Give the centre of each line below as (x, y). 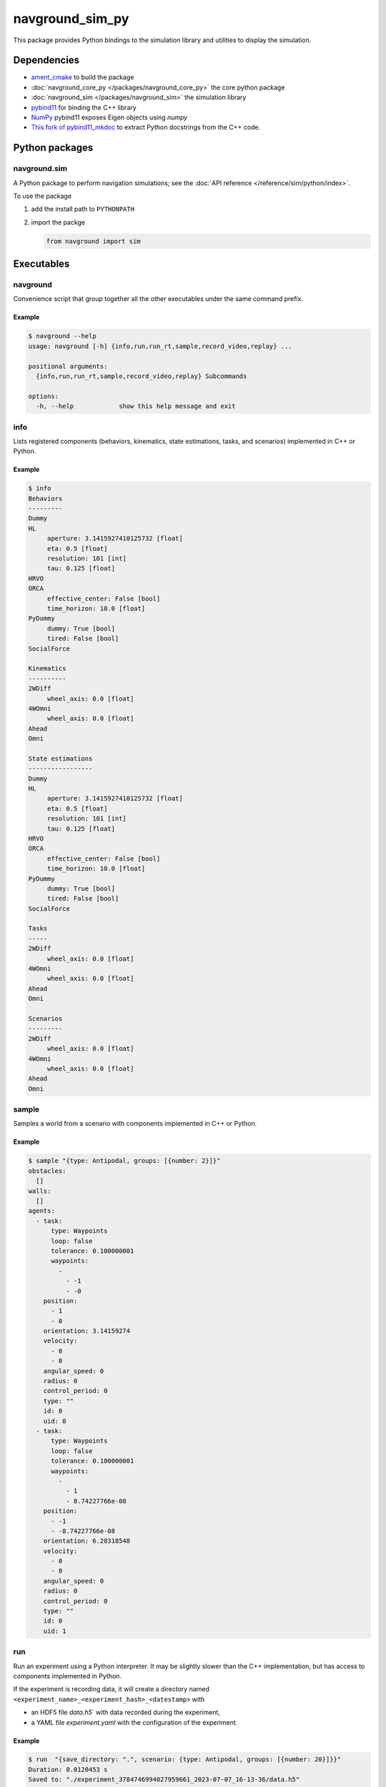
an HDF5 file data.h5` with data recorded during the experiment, (126, 1713)
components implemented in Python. (67, 1675)
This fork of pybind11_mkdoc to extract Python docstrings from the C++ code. (146, 127)
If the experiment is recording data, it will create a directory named (112, 1689)
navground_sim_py (71, 19)
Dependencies (46, 60)
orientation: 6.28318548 (87, 1541)
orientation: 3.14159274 (87, 1331)
